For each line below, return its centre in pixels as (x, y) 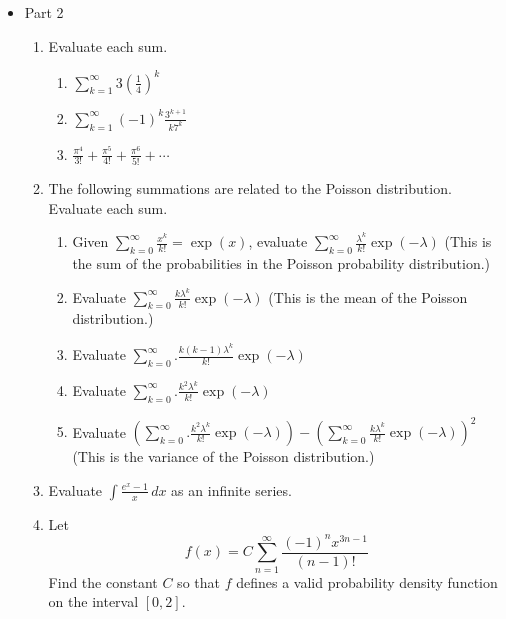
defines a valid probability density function (367, 581)
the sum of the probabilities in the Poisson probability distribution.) (281, 263)
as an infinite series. (231, 489)
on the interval (93, 601)
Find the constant (103, 581)
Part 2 (44, 12)
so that (198, 581)
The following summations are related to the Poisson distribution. (250, 187)
